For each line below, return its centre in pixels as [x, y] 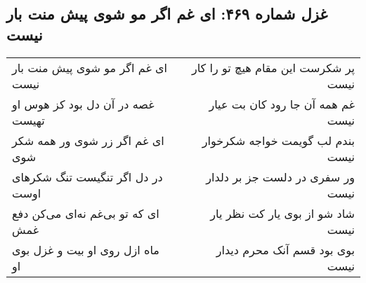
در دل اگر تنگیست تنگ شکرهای [87, 177]
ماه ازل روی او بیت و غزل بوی [86, 249]
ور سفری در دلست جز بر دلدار [280, 177]
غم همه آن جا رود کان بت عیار [282, 104]
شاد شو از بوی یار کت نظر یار [282, 213]
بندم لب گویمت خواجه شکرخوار [278, 140]
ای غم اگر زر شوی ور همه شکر [88, 140]
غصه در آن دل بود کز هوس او [83, 104]
